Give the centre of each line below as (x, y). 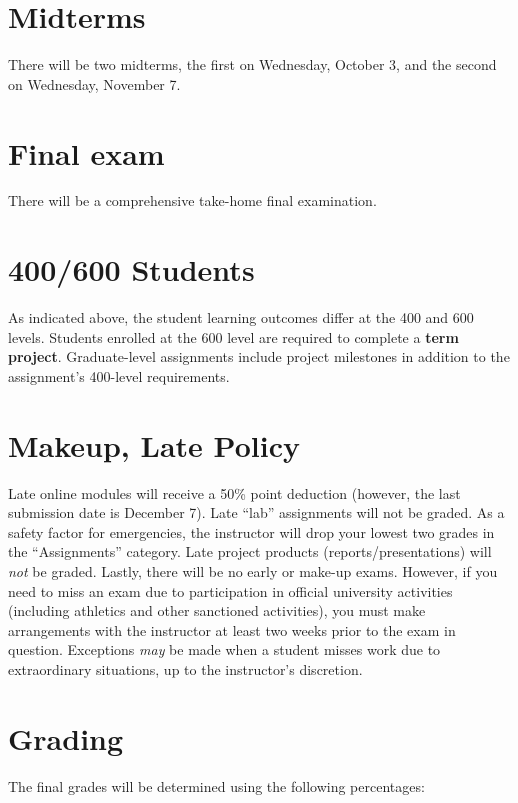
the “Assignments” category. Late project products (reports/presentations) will (250, 551)
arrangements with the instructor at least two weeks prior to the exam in (232, 629)
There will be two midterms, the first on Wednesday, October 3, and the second (252, 64)
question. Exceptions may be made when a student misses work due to (224, 649)
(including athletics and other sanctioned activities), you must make (217, 610)
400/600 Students (131, 269)
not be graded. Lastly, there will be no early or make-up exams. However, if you (253, 571)
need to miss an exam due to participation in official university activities (230, 590)
